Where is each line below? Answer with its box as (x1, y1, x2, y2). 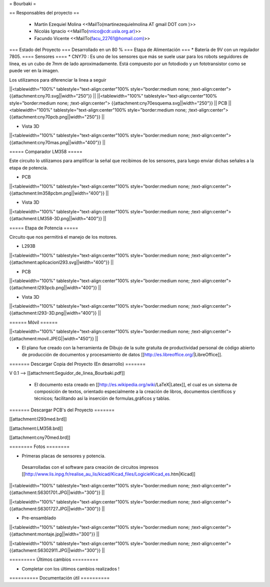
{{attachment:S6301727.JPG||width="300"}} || (9, 506, 105, 512)
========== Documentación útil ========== (9, 575, 110, 581)
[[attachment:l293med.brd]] (9, 416, 67, 422)
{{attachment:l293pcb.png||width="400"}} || (9, 285, 101, 291)
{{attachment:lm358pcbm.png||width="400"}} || (9, 190, 109, 196)
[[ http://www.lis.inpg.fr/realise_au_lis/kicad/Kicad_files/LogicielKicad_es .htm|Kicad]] (21, 471, 196, 477)
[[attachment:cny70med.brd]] (9, 434, 70, 440)
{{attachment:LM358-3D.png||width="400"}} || (9, 216, 106, 222)
